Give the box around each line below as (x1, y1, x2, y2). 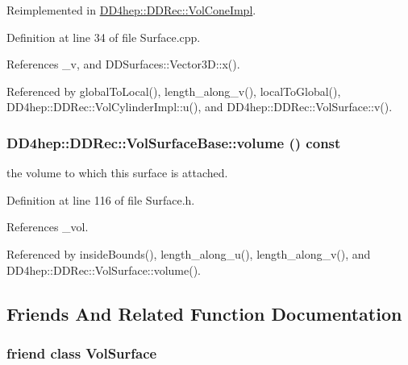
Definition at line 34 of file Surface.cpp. (6, 28, 201, 45)
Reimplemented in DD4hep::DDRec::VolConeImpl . (6, 2, 256, 18)
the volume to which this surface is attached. (6, 164, 228, 181)
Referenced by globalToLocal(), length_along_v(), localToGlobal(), (6, 82, 341, 99)
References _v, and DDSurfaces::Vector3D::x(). (6, 56, 240, 73)
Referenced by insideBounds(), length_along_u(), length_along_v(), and (6, 245, 371, 262)
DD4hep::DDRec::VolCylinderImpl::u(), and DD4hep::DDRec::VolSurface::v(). (6, 98, 393, 115)
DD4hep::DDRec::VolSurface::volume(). (6, 261, 201, 278)
